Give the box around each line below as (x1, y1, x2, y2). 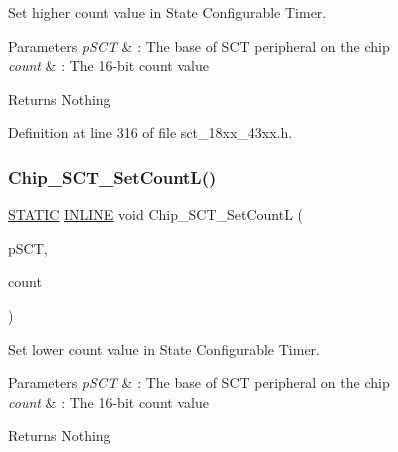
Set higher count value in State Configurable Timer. (8, 2, 327, 22)
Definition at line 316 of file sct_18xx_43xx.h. (8, 122, 293, 143)
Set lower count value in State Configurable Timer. (8, 338, 321, 359)
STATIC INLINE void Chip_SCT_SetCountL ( (8, 204, 304, 225)
